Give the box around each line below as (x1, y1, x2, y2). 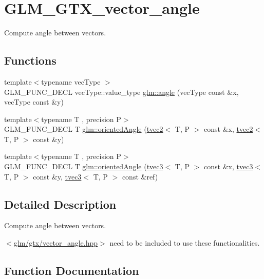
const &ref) (122, 171, 158, 182)
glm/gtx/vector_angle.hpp (13, 237, 98, 248)
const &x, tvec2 (204, 124, 253, 134)
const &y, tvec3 (33, 171, 82, 182)
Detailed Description (4, 196, 117, 212)
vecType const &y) (4, 96, 64, 107)
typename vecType (41, 76, 101, 87)
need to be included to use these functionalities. (109, 237, 260, 248)
